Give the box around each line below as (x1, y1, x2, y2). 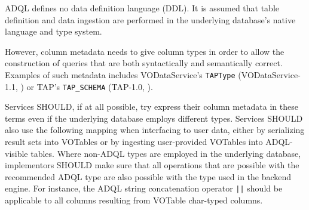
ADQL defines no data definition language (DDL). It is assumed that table (5, 2, 280, 14)
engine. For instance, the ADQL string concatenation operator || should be (5, 182, 283, 194)
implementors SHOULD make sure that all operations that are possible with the (5, 159, 299, 171)
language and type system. (5, 25, 102, 38)
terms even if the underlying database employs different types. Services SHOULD (5, 112, 303, 124)
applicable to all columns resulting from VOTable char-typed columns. (5, 194, 263, 206)
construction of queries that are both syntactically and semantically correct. (5, 57, 283, 69)
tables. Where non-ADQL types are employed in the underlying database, (30, 147, 301, 159)
